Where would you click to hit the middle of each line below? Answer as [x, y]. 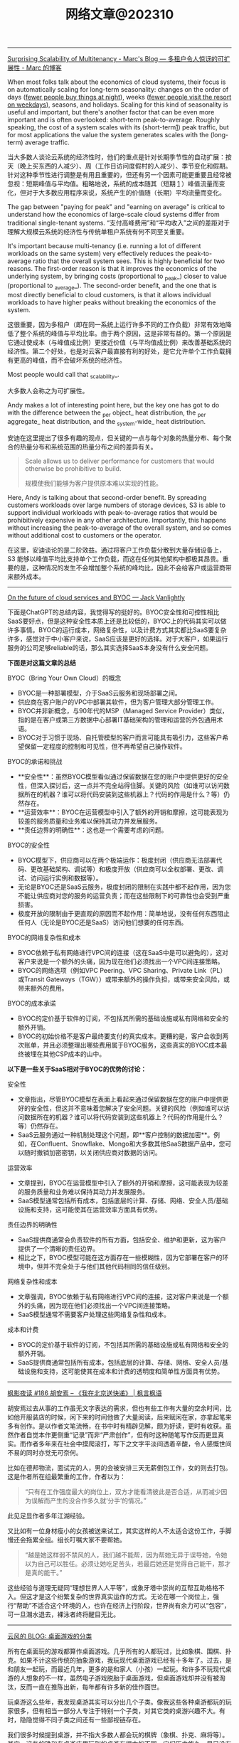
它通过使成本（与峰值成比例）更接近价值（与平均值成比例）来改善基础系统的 [119, 342]
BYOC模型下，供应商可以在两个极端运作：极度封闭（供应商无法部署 [117, 860]
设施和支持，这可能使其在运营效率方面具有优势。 [89, 1210]
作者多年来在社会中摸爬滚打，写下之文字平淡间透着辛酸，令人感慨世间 [129, 1444]
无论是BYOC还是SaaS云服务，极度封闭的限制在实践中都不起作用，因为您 [124, 887]
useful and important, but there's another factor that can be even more [111, 112]
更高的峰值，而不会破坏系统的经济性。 [69, 360]
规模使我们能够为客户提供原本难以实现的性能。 [93, 484]
